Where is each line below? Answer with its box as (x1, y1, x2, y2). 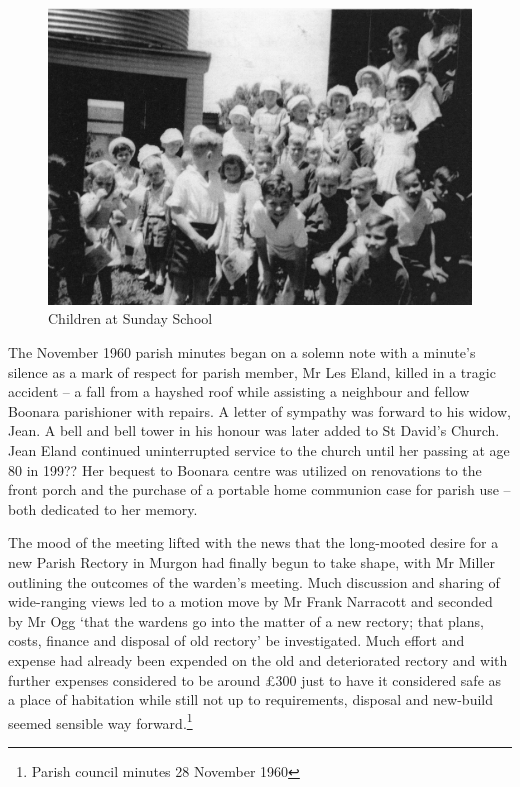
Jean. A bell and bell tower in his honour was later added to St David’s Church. (8, 420, 500, 441)
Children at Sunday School (48, 308, 213, 329)
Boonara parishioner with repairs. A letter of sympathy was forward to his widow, (8, 400, 511, 421)
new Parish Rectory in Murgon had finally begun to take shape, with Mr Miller (8, 552, 495, 572)
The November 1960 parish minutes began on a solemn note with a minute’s (8, 342, 476, 363)
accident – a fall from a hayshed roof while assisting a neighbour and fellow (8, 381, 470, 402)
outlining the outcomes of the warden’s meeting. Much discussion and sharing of (8, 571, 500, 592)
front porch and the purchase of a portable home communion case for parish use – (8, 479, 511, 500)
